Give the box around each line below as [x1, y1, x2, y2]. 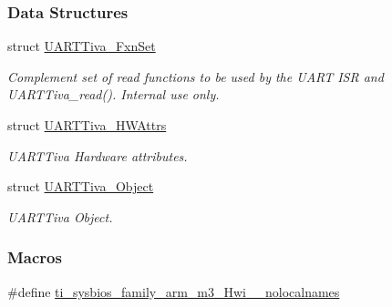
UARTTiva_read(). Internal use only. [7, 85, 220, 104]
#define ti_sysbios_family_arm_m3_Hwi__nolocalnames [7, 281, 340, 301]
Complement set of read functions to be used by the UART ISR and [7, 67, 384, 86]
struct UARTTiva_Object [7, 177, 154, 196]
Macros [7, 246, 62, 269]
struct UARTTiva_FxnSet [7, 36, 156, 56]
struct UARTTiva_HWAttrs [7, 116, 167, 134]
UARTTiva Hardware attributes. [7, 146, 188, 165]
